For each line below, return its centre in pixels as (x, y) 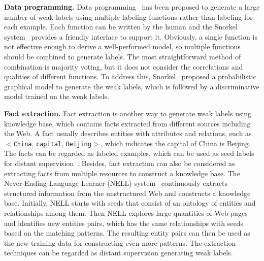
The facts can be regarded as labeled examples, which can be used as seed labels (129, 153)
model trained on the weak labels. (57, 96)
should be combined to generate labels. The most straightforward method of (123, 56)
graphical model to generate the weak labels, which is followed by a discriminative (132, 86)
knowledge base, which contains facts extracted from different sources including (127, 123)
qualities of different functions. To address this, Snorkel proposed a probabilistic (130, 76)
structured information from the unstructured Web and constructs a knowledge (127, 193)
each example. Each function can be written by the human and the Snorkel (121, 27)
